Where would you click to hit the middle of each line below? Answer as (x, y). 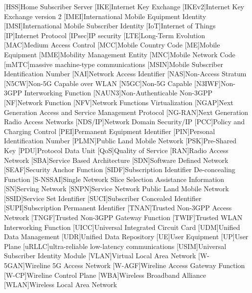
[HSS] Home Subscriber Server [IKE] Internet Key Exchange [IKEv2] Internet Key (124, 6)
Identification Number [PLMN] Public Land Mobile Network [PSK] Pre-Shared (120, 141)
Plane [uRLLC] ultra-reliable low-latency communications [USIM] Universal (115, 246)
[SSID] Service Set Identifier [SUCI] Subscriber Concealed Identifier (103, 198)
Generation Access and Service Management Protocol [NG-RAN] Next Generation (126, 112)
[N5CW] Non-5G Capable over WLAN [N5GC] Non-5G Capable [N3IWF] (112, 83)
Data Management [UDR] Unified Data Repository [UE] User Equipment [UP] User (126, 237)
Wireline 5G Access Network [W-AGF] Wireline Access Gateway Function (135, 265)
